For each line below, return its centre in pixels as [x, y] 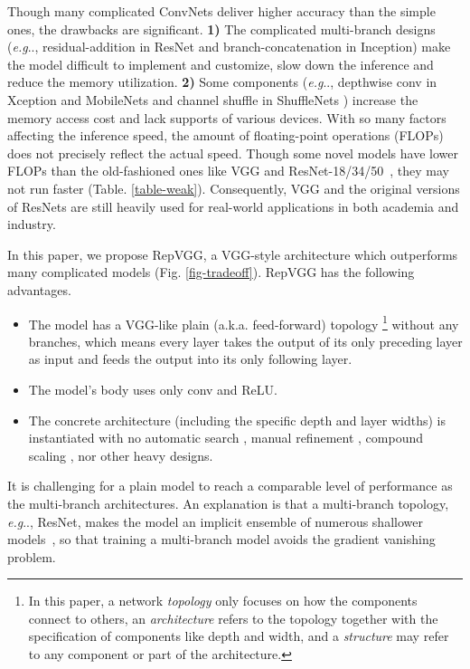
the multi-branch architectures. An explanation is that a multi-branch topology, [228, 503]
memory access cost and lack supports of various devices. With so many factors [227, 117]
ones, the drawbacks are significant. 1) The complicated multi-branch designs [221, 29]
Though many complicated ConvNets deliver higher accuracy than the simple [221, 11]
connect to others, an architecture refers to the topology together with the [233, 618]
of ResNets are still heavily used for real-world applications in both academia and [233, 206]
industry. [32, 224]
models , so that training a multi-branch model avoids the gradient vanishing [221, 539]
